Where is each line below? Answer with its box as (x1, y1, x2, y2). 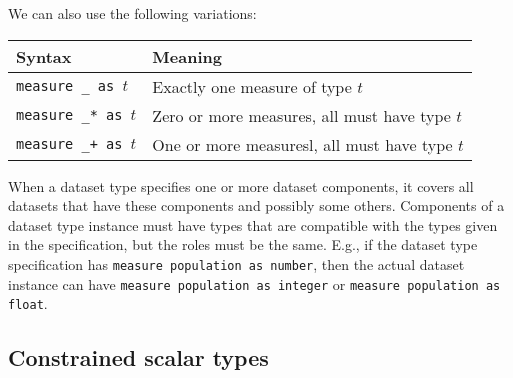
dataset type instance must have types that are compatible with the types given (8, 214, 498, 235)
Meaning (152, 44, 222, 68)
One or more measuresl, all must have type (152, 132, 453, 156)
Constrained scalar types (8, 342, 269, 373)
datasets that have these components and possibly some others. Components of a (8, 195, 505, 216)
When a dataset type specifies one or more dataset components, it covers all (8, 175, 474, 196)
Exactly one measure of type (152, 74, 352, 98)
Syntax (16, 44, 72, 68)
